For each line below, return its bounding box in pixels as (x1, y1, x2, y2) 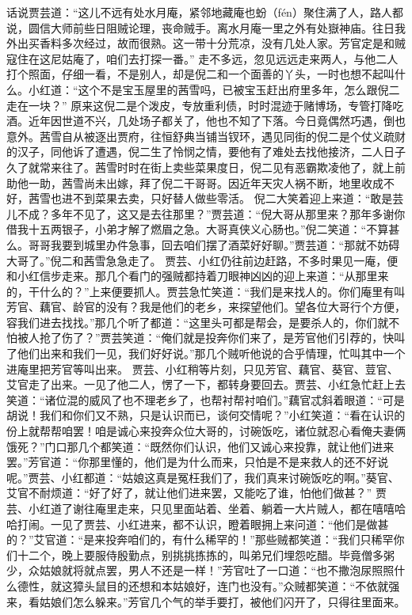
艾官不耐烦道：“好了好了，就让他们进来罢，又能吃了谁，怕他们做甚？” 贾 (6, 484, 387, 501)
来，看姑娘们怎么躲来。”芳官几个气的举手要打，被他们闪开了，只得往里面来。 (6, 593, 406, 609)
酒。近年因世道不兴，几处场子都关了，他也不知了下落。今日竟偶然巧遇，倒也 (6, 112, 406, 129)
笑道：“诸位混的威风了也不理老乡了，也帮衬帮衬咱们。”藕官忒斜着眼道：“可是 (6, 391, 405, 408)
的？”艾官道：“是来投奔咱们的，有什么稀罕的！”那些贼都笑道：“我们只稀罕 (6, 531, 394, 548)
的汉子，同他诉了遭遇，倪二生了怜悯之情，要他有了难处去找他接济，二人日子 (6, 143, 406, 160)
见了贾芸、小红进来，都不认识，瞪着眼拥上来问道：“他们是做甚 (61, 515, 389, 532)
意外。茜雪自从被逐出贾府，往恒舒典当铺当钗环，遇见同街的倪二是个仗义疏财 (6, 127, 406, 144)
